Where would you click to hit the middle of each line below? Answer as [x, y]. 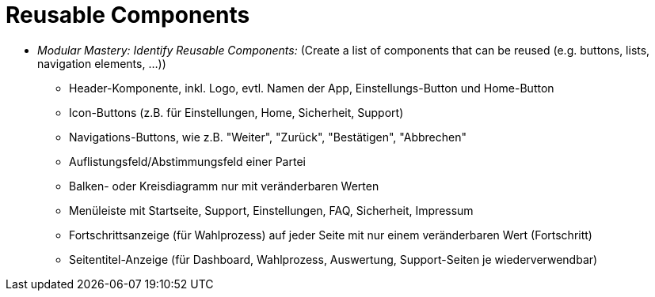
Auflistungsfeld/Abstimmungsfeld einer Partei [187, 161]
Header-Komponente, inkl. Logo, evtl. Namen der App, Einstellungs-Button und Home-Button [312, 88]
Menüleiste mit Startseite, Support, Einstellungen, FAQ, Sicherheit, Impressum [271, 210]
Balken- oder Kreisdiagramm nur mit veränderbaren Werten [224, 186]
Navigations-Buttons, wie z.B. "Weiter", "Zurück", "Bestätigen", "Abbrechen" [268, 137]
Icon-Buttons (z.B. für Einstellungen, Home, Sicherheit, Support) [236, 112]
